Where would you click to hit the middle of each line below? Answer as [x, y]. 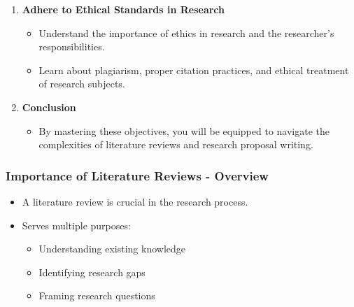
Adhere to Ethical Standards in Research [123, 9]
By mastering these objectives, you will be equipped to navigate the [184, 130]
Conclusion [49, 107]
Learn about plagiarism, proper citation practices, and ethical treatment [194, 70]
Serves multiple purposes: [76, 225]
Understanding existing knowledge [112, 249]
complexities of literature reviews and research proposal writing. [176, 144]
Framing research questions [97, 295]
